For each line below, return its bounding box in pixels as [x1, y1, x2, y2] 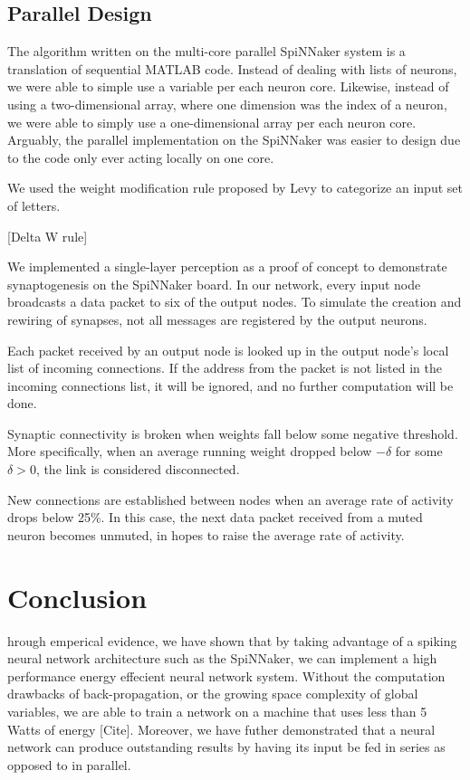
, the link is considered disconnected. [35, 460, 240, 479]
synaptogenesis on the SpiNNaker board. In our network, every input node [7, 274, 421, 293]
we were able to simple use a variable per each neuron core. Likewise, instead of [7, 77, 449, 96]
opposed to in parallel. [7, 755, 131, 774]
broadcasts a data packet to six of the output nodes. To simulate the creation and [7, 292, 462, 311]
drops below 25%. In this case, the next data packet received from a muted [7, 508, 423, 527]
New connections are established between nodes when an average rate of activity [7, 490, 454, 509]
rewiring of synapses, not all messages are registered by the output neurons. [7, 309, 427, 328]
